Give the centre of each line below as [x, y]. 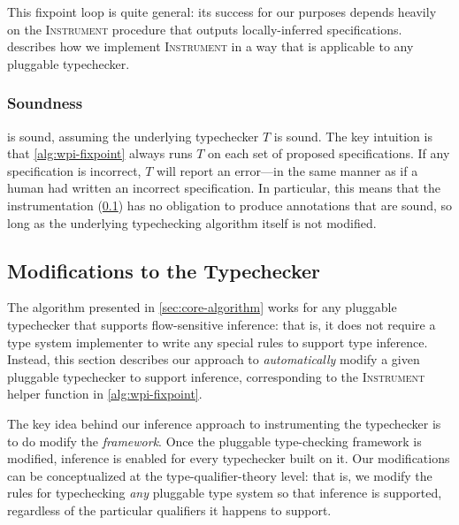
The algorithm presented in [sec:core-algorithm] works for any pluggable [202, 307]
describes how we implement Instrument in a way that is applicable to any [210, 46]
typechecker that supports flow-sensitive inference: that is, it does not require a [222, 324]
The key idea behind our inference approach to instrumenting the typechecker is [224, 423]
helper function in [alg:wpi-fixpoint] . [105, 394]
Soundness [45, 103]
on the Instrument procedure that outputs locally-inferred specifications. [205, 29]
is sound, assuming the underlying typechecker [133, 136]
